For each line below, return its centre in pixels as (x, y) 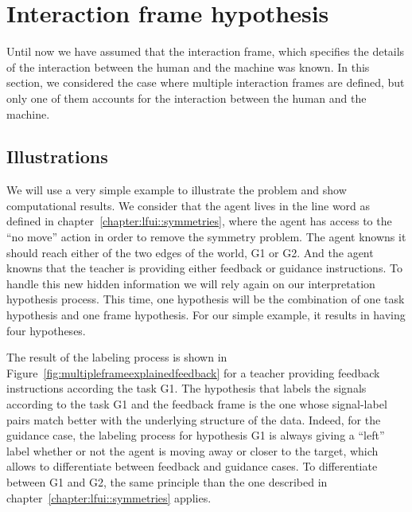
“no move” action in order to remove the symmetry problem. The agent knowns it (206, 237)
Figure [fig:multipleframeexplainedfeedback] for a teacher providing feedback (193, 372)
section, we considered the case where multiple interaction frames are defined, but (206, 82)
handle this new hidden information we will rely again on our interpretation (191, 283)
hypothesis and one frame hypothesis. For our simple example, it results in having (206, 315)
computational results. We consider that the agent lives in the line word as (189, 205)
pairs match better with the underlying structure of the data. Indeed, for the (194, 419)
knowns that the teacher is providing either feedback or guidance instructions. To (204, 268)
